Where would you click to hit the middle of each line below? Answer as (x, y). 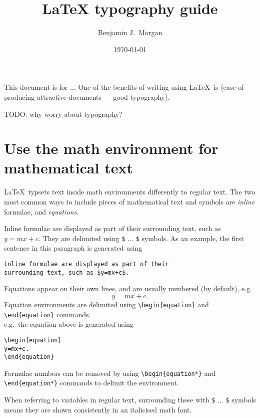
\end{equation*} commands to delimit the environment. (91, 383)
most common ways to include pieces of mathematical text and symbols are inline (129, 201)
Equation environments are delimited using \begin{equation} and (106, 304)
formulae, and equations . (41, 211)
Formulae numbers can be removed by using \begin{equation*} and (110, 373)
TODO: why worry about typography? (63, 114)
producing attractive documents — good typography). (87, 96)
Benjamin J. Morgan (130, 32)
